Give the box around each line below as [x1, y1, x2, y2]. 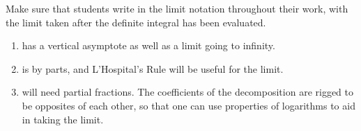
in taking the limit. [22, 112, 104, 126]
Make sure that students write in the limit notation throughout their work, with [6, 1, 348, 15]
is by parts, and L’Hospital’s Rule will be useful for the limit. [22, 61, 284, 76]
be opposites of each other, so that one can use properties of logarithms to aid [22, 98, 355, 112]
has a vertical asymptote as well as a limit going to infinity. [22, 38, 275, 53]
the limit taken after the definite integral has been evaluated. [6, 15, 266, 29]
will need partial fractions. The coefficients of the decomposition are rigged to [22, 85, 353, 99]
